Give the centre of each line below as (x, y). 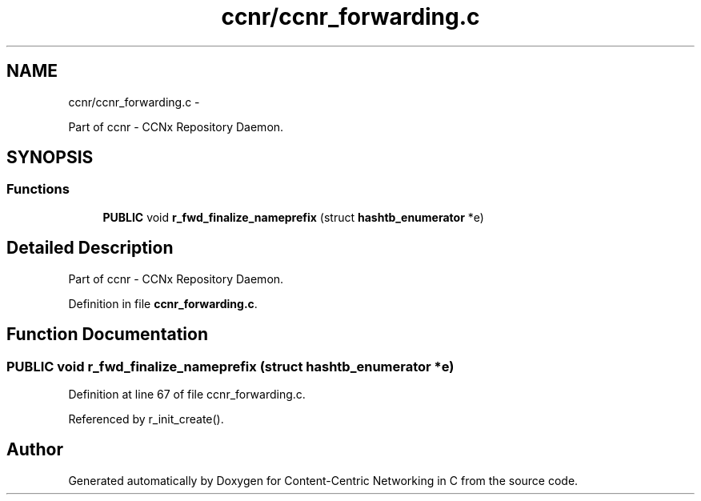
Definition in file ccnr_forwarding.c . (163, 303)
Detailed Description (90, 248)
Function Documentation (107, 335)
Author (35, 450)
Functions (38, 189)
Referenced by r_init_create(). (146, 419)
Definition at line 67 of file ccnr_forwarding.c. (187, 394)
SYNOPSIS (50, 158)
